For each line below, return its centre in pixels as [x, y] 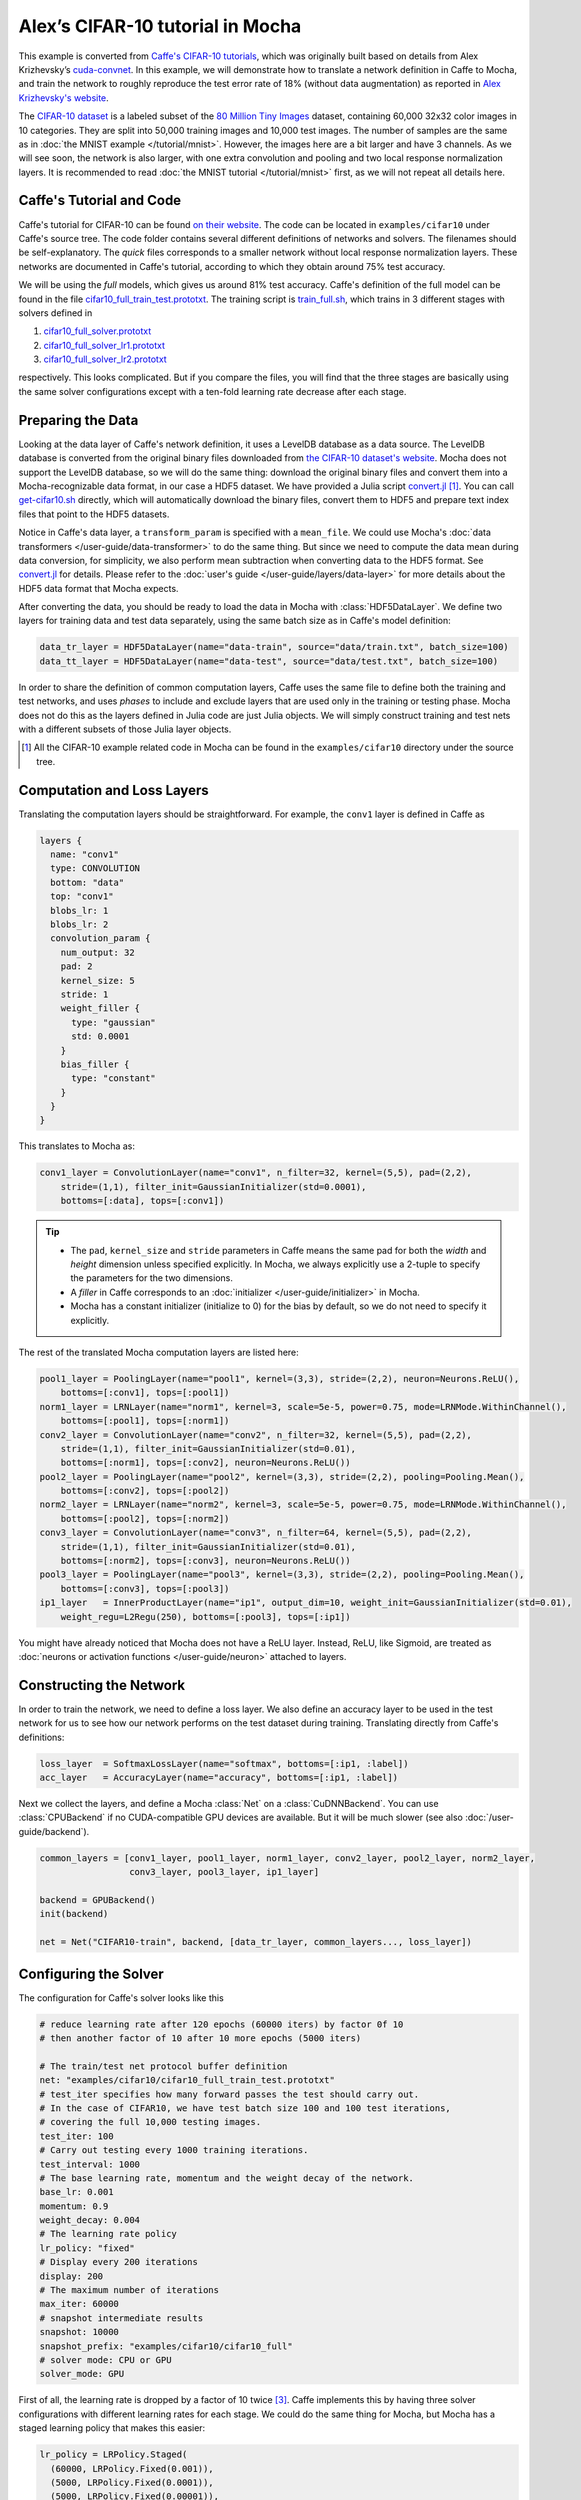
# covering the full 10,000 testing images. [150, 2122]
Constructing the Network [102, 1685]
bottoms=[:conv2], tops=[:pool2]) [145, 1491]
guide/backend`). [54, 1831]
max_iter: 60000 [79, 2304]
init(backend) [74, 1914]
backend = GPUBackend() [98, 1899]
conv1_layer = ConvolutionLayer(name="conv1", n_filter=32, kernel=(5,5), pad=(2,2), [255, 1173]
